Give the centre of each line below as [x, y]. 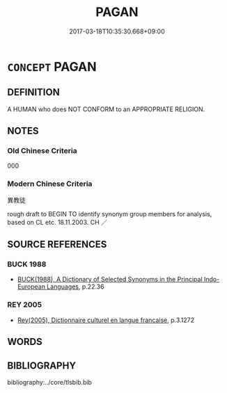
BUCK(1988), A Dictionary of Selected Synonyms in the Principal [110, 280]
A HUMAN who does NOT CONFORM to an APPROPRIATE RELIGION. [106, 109]
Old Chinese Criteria [42, 151]
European [31, 287]
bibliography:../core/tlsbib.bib [50, 382]
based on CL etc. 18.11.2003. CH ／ [57, 222]
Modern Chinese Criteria [50, 184]
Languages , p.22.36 [75, 287]
